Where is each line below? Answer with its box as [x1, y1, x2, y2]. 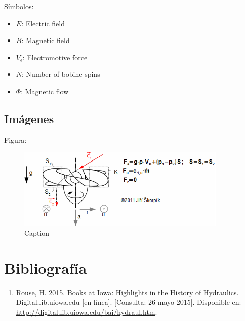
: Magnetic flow [21, 86, 69, 96]
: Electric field [21, 18, 65, 28]
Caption [24, 228, 50, 238]
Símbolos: [4, 1, 34, 11]
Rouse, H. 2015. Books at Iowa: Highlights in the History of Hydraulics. [16, 287, 239, 297]
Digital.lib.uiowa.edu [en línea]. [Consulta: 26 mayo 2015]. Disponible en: [16, 297, 241, 307]
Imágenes [4, 110, 54, 126]
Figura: [4, 134, 27, 145]
